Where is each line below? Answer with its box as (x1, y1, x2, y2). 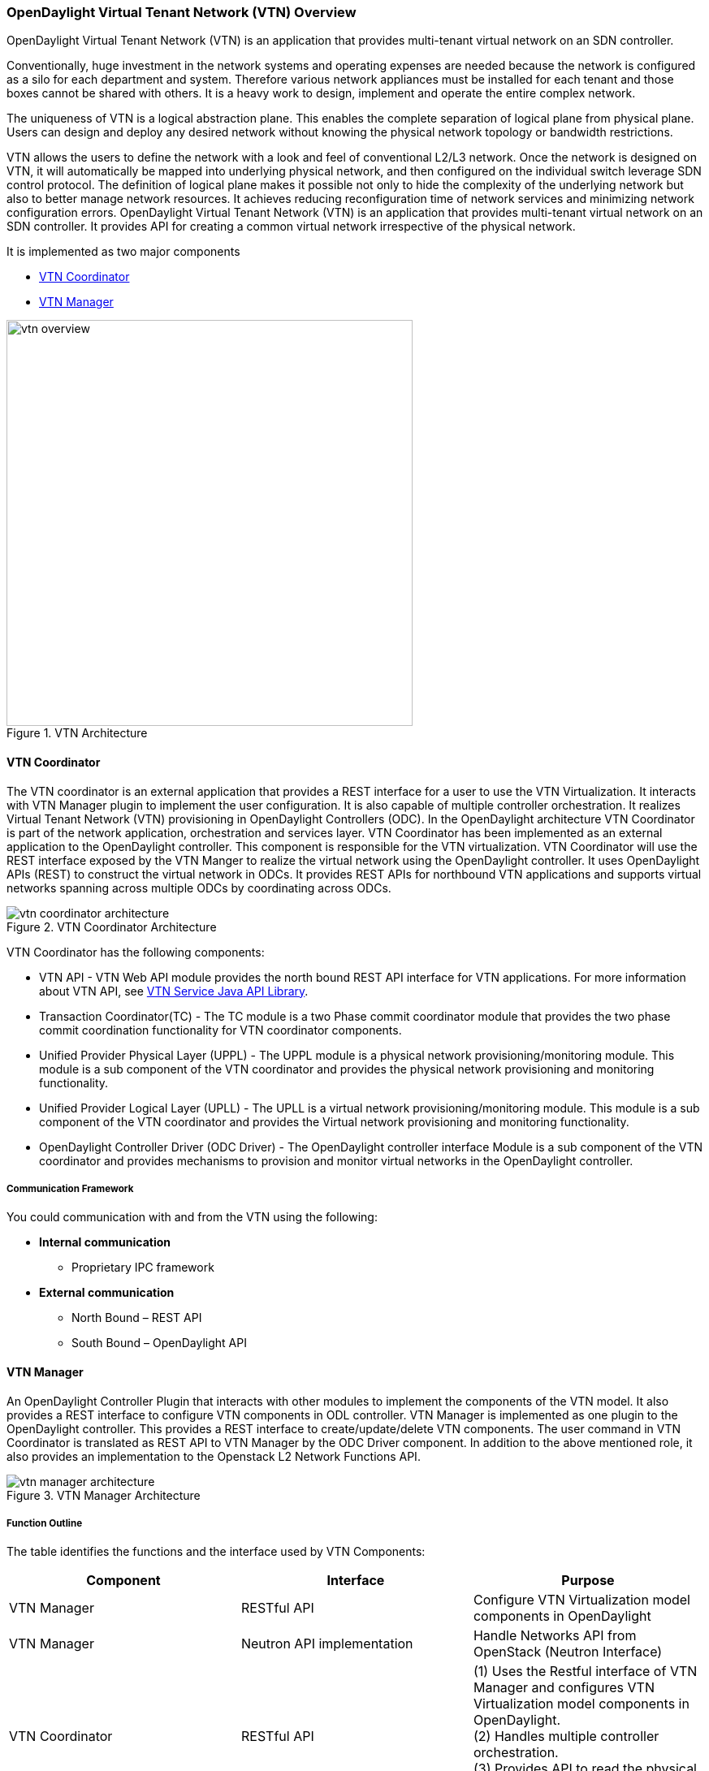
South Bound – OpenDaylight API (71, 1336, 247, 1350)
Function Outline (6, 1517, 83, 1529)
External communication (39, 1285, 175, 1300)
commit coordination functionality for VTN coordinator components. (39, 1022, 402, 1037)
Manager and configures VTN (473, 1679, 655, 1696)
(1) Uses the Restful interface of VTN (473, 1663, 698, 1680)
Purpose (561, 1572, 615, 1589)
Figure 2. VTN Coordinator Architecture (6, 919, 217, 934)
